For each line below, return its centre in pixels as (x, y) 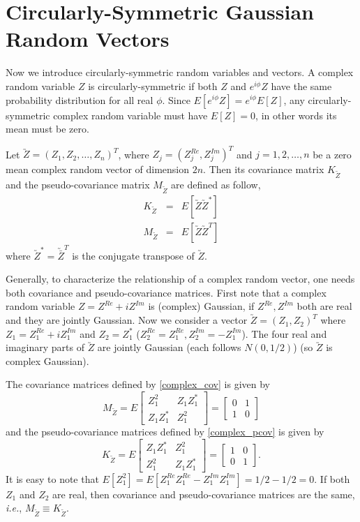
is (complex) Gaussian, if (201, 306)
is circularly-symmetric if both (153, 85)
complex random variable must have (130, 115)
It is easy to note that (52, 478)
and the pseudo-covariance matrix (78, 184)
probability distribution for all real (80, 99)
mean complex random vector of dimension (98, 169)
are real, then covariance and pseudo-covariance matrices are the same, (204, 494)
